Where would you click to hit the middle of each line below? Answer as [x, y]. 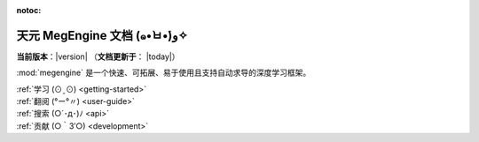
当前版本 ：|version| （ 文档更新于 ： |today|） [98, 56]
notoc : [29, 10]
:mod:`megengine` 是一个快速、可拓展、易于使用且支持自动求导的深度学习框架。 [164, 73]
